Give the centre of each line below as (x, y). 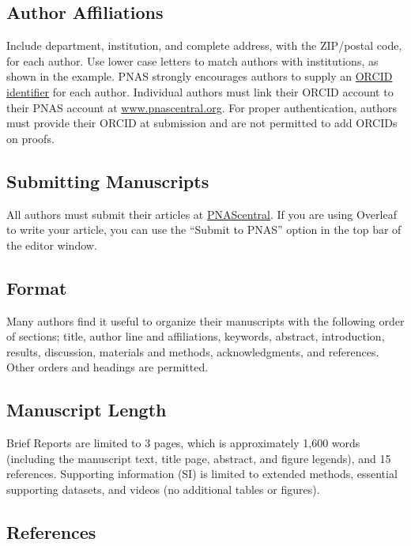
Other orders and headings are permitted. (107, 367)
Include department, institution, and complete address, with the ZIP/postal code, (204, 45)
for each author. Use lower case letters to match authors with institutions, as (192, 60)
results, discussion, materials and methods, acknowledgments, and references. (193, 351)
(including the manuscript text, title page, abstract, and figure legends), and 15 (199, 458)
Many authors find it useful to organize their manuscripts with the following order (205, 320)
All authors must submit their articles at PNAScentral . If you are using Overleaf (202, 214)
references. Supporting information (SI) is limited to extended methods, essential (202, 474)
